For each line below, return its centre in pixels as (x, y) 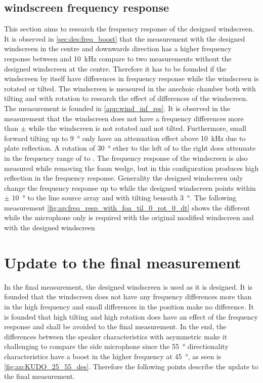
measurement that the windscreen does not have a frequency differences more (124, 118)
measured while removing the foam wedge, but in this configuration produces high (131, 168)
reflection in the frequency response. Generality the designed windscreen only (124, 178)
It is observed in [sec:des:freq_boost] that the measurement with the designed (125, 38)
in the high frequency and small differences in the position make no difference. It (129, 306)
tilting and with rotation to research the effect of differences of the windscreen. (126, 98)
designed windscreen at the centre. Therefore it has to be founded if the (115, 68)
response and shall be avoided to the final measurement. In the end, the (115, 326)
